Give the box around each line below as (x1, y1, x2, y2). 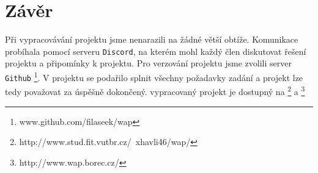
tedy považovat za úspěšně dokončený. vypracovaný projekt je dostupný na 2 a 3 (5, 83, 305, 97)
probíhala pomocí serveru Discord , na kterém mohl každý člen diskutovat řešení (5, 44, 306, 57)
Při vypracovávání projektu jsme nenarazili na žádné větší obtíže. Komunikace (5, 33, 298, 46)
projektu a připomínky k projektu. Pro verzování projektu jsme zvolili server (5, 57, 292, 69)
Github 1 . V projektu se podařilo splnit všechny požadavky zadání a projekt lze (5, 69, 303, 83)
